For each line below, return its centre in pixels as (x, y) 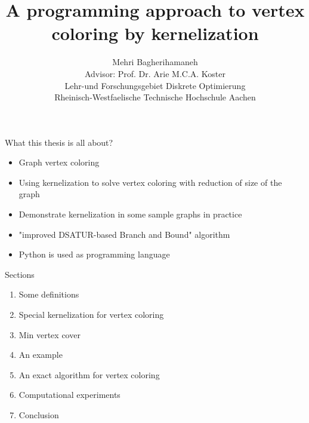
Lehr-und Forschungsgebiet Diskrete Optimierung (155, 85)
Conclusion (39, 415)
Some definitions (49, 294)
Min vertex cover (50, 334)
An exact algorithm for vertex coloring (89, 374)
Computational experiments (69, 395)
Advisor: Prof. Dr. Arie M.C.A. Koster (155, 73)
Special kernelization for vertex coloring (91, 315)
